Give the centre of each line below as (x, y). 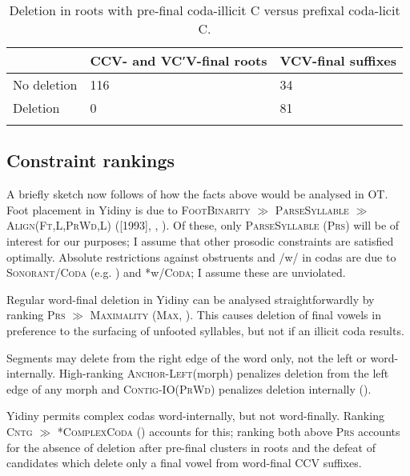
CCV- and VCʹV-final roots (179, 60)
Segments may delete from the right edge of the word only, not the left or (187, 357)
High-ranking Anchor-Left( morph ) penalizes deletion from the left (224, 373)
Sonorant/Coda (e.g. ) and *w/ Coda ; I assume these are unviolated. (176, 272)
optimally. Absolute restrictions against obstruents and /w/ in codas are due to (201, 256)
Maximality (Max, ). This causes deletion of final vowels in (235, 315)
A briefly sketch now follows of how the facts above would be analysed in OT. (197, 194)
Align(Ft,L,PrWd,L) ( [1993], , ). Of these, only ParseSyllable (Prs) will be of (203, 225)
